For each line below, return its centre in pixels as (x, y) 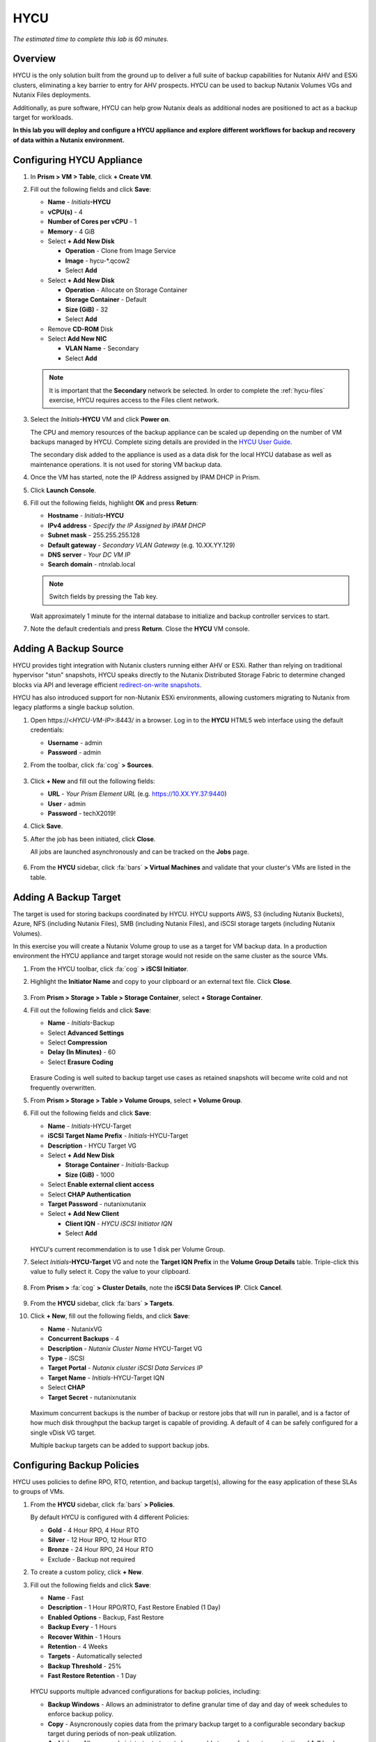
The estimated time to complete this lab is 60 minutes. (91, 39)
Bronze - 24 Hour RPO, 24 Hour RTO (100, 1550)
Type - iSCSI (66, 1358)
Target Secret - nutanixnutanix (92, 1397)
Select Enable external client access (101, 1185)
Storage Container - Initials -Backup (117, 1165)
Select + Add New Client (84, 1214)
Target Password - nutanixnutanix (97, 1204)
